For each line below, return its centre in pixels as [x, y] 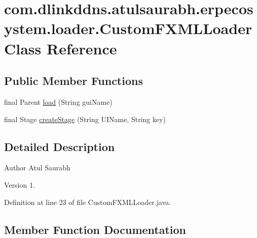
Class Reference [61, 48]
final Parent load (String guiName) [58, 101]
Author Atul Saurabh [37, 168]
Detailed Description [60, 146]
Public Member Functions [74, 81]
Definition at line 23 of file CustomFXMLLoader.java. [88, 202]
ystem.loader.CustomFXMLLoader [128, 28]
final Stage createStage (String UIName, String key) [85, 119]
